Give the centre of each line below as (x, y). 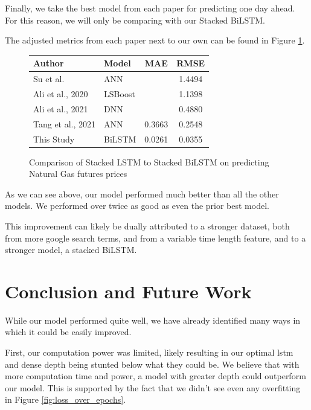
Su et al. (49, 79)
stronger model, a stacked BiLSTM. (71, 250)
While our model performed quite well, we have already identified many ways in (153, 320)
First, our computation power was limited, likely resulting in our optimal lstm (149, 352)
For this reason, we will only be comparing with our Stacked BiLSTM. (135, 20)
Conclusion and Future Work (128, 291)
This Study (54, 139)
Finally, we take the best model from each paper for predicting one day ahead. (150, 8)
